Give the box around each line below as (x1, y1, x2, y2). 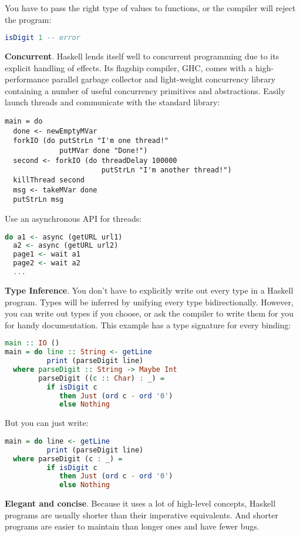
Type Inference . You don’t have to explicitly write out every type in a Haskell (5, 284, 294, 296)
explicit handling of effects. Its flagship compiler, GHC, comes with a (5, 61, 253, 74)
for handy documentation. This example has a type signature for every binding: (5, 318, 291, 331)
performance (5, 73, 49, 85)
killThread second (13, 175, 85, 184)
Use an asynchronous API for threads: (5, 212, 142, 224)
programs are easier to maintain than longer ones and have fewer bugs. (5, 520, 259, 532)
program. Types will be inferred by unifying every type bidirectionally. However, (5, 295, 294, 308)
